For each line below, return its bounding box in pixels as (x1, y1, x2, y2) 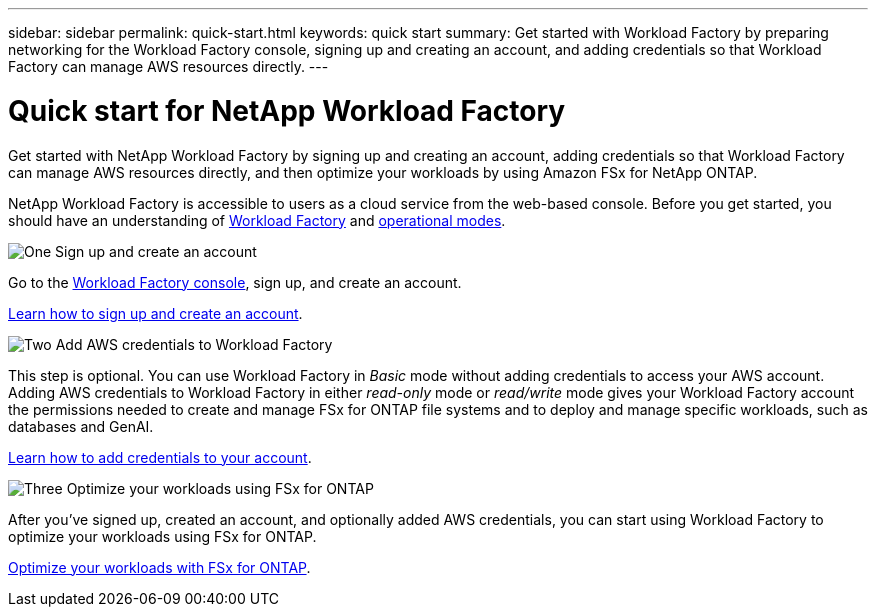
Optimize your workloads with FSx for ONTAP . (8, 558, 311, 576)
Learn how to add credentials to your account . (8, 448, 312, 466)
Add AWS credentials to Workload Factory (55, 335, 333, 353)
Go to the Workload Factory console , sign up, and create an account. (8, 273, 462, 291)
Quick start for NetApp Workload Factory (8, 93, 566, 128)
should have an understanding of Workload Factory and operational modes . (8, 211, 506, 229)
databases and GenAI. (8, 417, 154, 435)
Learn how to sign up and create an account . (8, 304, 303, 322)
